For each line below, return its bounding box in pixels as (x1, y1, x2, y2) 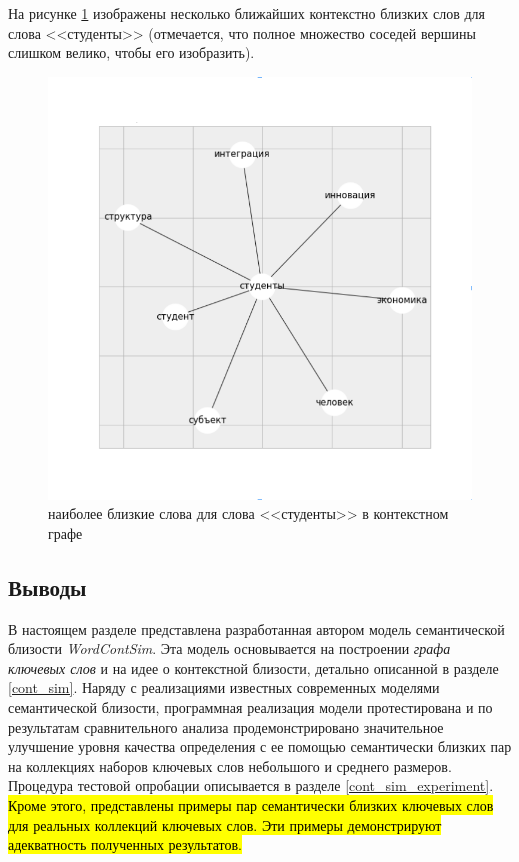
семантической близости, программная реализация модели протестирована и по (8, 696, 493, 717)
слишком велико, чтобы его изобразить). (8, 42, 255, 63)
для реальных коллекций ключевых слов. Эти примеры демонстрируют (8, 814, 442, 835)
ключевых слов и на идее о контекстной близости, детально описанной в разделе (8, 657, 499, 678)
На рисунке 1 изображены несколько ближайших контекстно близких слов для (8, 3, 486, 23)
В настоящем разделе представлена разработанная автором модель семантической (8, 618, 505, 639)
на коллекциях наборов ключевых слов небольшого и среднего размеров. (8, 755, 452, 776)
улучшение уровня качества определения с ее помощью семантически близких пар (8, 736, 512, 757)
